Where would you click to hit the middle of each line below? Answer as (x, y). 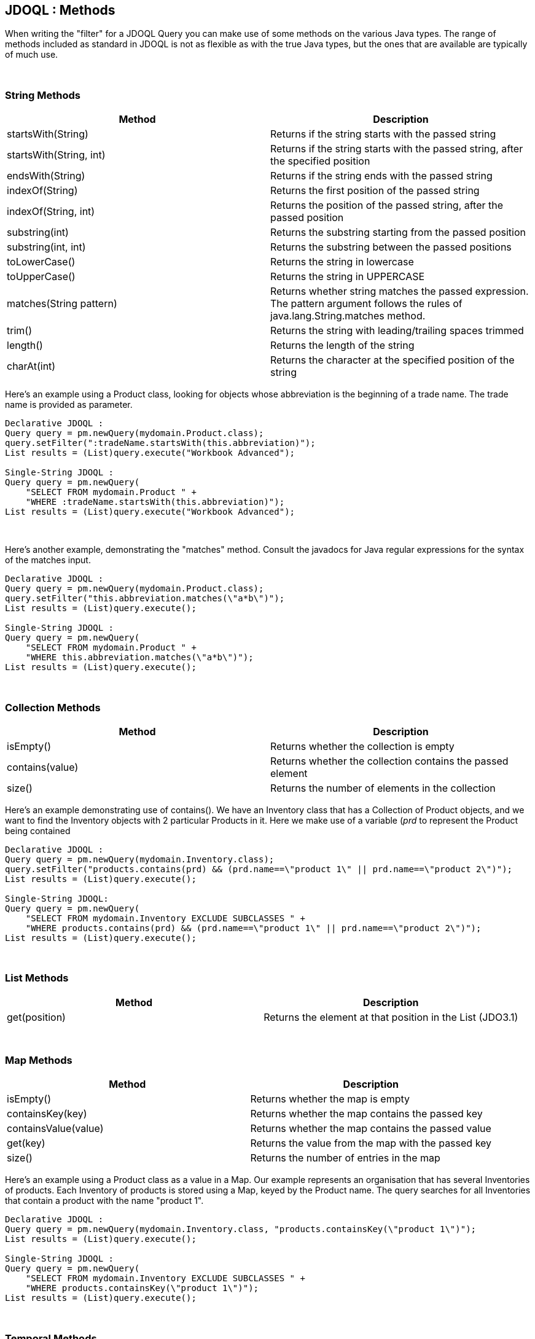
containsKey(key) (47, 1114)
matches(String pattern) (62, 304)
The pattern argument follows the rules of (366, 304)
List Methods (37, 978)
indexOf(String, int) (51, 212)
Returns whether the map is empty (330, 1099)
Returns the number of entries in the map (345, 1158)
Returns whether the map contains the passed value (371, 1129)
